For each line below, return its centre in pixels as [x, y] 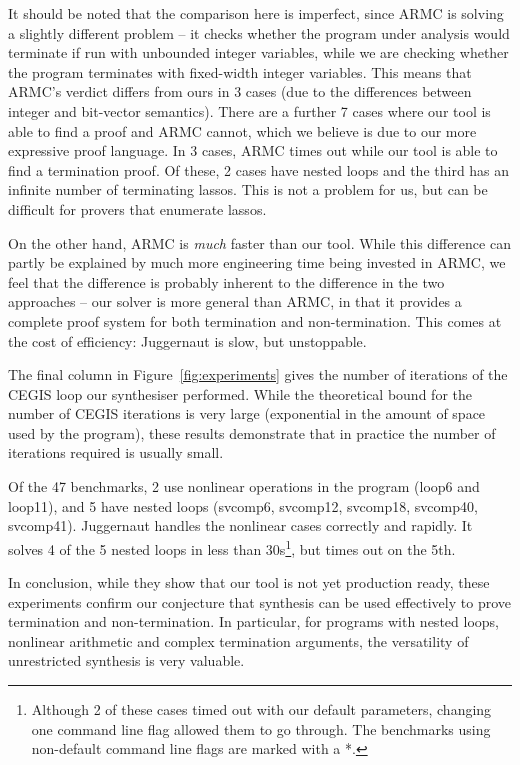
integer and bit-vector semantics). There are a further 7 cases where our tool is [249, 110]
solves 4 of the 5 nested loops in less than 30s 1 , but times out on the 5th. [232, 547]
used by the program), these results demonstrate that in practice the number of [252, 432]
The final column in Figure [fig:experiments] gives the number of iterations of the [258, 374]
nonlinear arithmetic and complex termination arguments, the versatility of [238, 640]
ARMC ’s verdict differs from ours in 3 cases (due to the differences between [240, 91]
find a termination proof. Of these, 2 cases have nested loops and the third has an [259, 169]
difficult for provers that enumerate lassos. [137, 208]
